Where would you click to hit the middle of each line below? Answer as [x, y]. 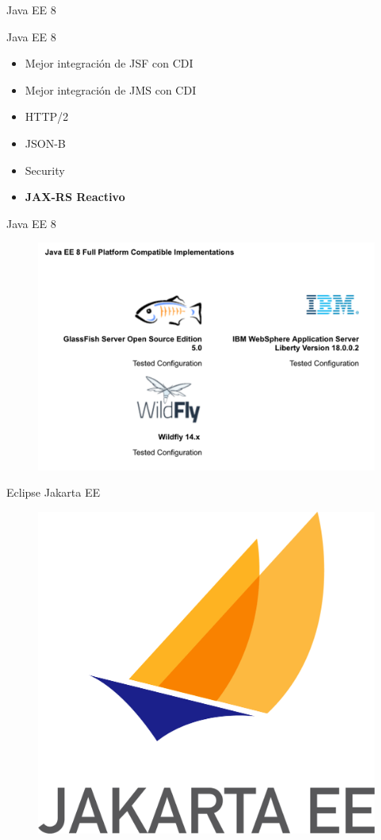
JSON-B [45, 143]
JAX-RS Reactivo [75, 197]
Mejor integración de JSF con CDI [109, 63]
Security [45, 170]
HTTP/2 [47, 116]
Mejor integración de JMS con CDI [110, 89]
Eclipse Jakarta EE [53, 492]
